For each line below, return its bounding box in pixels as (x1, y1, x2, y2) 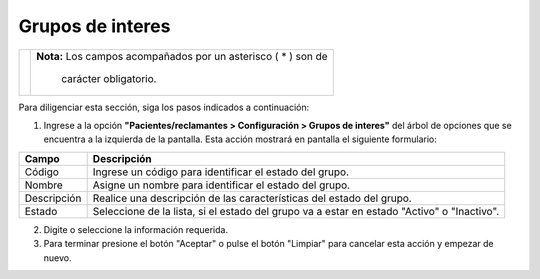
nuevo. (43, 251, 72, 264)
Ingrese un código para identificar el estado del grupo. (92, 165, 350, 179)
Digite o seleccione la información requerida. (43, 223, 229, 235)
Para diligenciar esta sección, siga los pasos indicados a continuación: (18, 101, 310, 113)
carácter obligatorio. (61, 71, 157, 85)
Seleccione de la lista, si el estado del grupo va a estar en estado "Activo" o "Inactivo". (92, 204, 500, 218)
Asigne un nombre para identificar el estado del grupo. (92, 178, 350, 192)
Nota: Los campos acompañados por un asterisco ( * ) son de (36, 49, 329, 63)
